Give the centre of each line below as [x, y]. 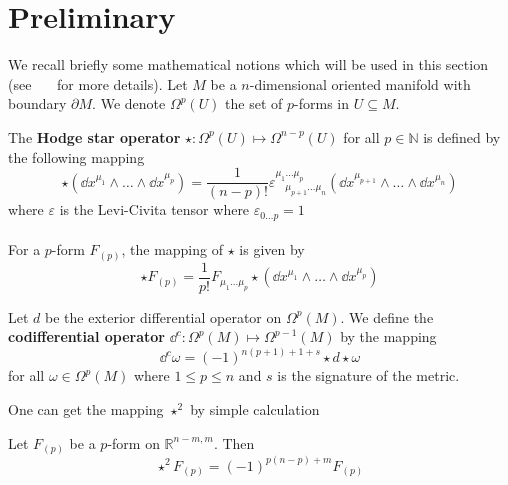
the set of [254, 103]
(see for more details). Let [98, 83]
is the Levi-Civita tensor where [154, 209]
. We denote [129, 103]
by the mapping [388, 336]
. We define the [387, 316]
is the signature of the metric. [368, 375]
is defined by [462, 136]
